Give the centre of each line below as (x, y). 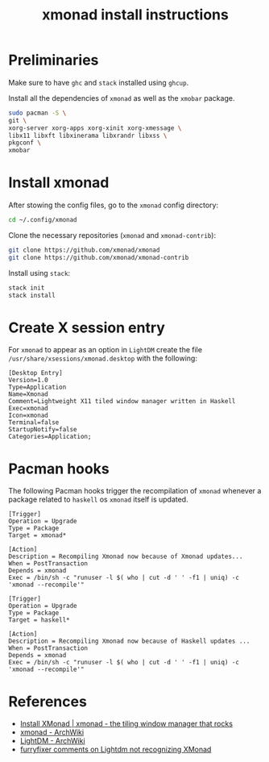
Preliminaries (54, 60)
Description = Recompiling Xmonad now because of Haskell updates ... (129, 641)
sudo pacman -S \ (37, 113)
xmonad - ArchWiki (52, 732)
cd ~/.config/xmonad (43, 220)
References (48, 701)
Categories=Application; (50, 437)
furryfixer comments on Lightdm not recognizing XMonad (116, 750)
